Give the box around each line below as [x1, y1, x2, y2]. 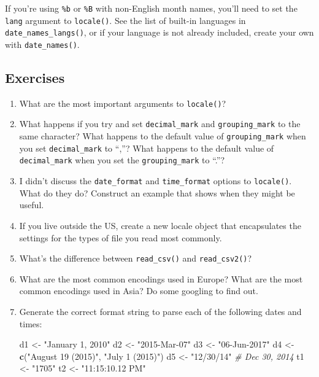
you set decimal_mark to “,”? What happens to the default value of [19, 141, 274, 154]
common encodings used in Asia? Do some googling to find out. [19, 284, 258, 297]
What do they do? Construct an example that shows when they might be [19, 186, 295, 199]
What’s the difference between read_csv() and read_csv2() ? [19, 252, 252, 265]
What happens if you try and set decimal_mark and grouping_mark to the [19, 117, 301, 130]
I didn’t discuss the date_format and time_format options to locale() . [19, 174, 292, 187]
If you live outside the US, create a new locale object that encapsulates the [19, 219, 301, 231]
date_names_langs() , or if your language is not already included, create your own [5, 26, 314, 39]
